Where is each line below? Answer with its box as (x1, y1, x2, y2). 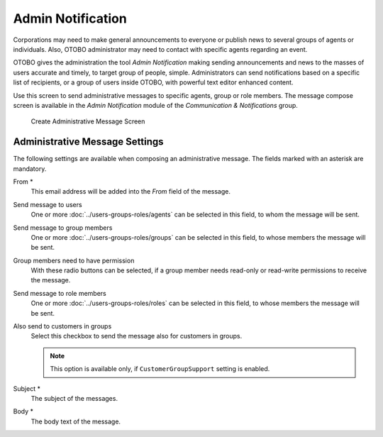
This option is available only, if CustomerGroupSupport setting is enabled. (50, 365, 270, 373)
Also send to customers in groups (13, 322, 112, 331)
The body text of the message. (30, 417, 121, 426)
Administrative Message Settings (13, 135, 164, 148)
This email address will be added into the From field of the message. (30, 187, 231, 196)
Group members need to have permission (13, 256, 135, 265)
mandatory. (13, 164, 47, 173)
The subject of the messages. (30, 394, 118, 402)
